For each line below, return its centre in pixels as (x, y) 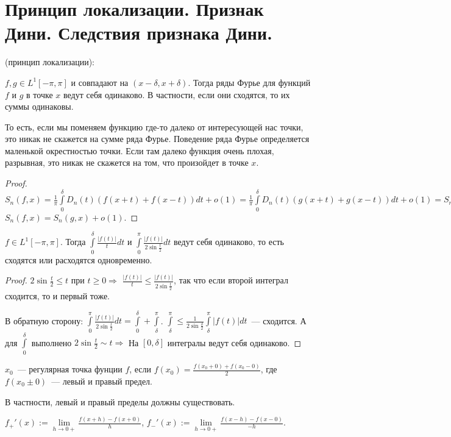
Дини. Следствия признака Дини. (139, 33)
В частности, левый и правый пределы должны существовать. (120, 401)
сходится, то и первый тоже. (58, 295)
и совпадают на (100, 82)
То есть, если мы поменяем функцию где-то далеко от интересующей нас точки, (154, 126)
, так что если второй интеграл (231, 280)
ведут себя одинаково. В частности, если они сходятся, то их (176, 94)
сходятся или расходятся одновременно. (79, 259)
